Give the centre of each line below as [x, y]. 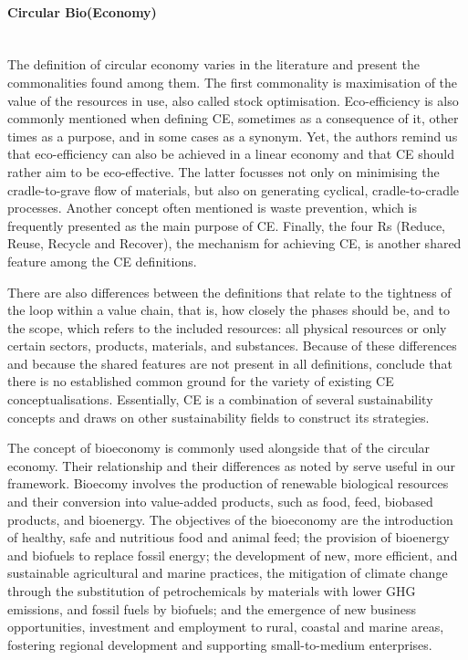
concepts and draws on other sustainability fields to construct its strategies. [218, 417]
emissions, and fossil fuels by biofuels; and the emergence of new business [212, 608]
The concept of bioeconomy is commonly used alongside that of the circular [219, 448]
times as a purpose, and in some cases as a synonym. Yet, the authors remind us [233, 136]
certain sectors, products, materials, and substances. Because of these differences [232, 346]
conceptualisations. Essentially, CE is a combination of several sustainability [220, 399]
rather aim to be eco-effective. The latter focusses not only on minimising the [224, 171]
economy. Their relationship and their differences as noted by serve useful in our [232, 465]
